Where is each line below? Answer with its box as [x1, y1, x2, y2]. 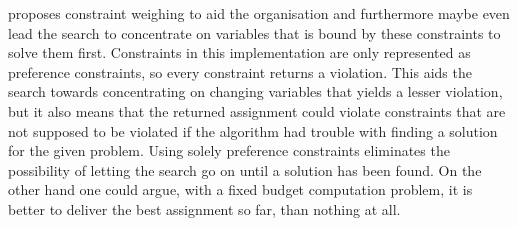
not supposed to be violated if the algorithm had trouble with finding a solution [8, 120, 498, 141]
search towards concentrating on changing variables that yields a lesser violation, [8, 81, 503, 102]
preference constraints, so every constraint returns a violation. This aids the [8, 61, 472, 82]
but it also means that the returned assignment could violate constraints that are [8, 100, 506, 121]
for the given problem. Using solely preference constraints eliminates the [8, 140, 450, 161]
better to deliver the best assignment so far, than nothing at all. [8, 198, 401, 219]
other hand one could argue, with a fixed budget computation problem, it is [8, 179, 473, 200]
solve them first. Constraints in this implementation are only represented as [8, 42, 471, 63]
